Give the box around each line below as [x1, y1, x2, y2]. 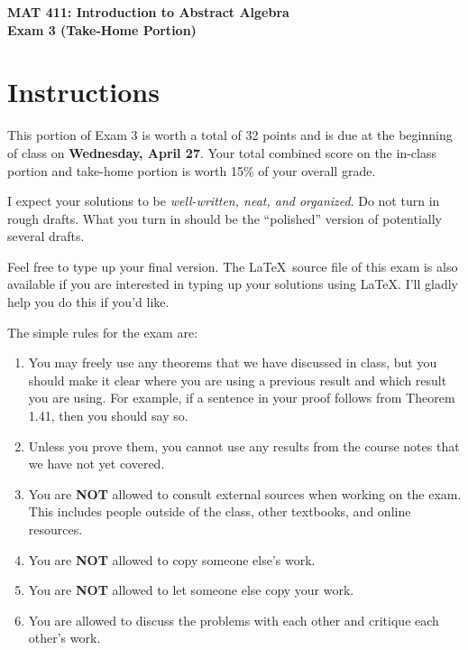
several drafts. [7, 227, 85, 246]
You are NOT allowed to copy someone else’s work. [28, 550, 316, 569]
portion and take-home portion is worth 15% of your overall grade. [7, 161, 376, 180]
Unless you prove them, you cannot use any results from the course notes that [28, 436, 460, 455]
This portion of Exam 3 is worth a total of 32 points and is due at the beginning [7, 125, 453, 144]
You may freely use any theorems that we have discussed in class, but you [28, 353, 437, 372]
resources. [28, 520, 83, 538]
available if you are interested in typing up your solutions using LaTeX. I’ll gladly [7, 274, 458, 293]
